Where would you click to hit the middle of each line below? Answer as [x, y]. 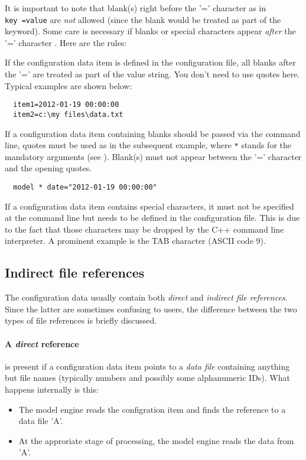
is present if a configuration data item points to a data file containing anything [147, 366]
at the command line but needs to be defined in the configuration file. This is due [152, 218]
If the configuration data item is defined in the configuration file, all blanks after [150, 62]
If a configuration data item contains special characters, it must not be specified [149, 206]
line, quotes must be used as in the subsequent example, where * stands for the [148, 145]
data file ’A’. [41, 421]
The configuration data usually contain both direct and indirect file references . [146, 297]
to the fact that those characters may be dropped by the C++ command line [144, 229]
